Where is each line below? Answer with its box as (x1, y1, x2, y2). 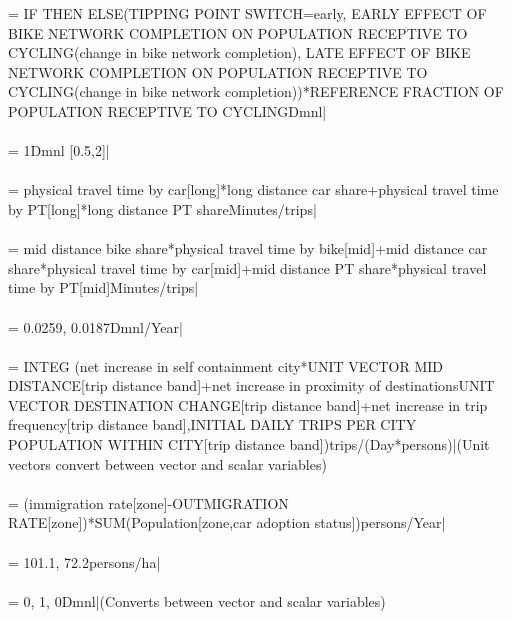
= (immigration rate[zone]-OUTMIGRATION (8, 492, 289, 513)
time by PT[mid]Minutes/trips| (8, 277, 199, 298)
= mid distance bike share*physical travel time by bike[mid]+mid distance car (8, 238, 488, 259)
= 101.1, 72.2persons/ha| (8, 551, 161, 572)
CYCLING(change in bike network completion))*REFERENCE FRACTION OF (8, 81, 504, 102)
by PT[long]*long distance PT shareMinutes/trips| (8, 198, 317, 219)
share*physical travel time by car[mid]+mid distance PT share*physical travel (8, 257, 487, 278)
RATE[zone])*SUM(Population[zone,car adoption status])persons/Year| (8, 512, 446, 533)
